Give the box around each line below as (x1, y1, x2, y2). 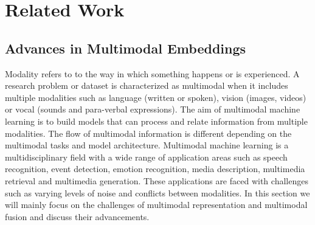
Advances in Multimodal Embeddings (5, 38, 246, 57)
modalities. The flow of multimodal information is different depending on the (5, 126, 292, 139)
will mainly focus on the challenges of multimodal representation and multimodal (5, 198, 308, 211)
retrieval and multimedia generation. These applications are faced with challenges (5, 174, 308, 187)
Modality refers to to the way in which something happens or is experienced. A (5, 67, 300, 80)
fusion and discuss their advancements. (5, 210, 150, 223)
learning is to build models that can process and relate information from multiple (5, 114, 308, 127)
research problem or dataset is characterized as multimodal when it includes (5, 79, 288, 92)
